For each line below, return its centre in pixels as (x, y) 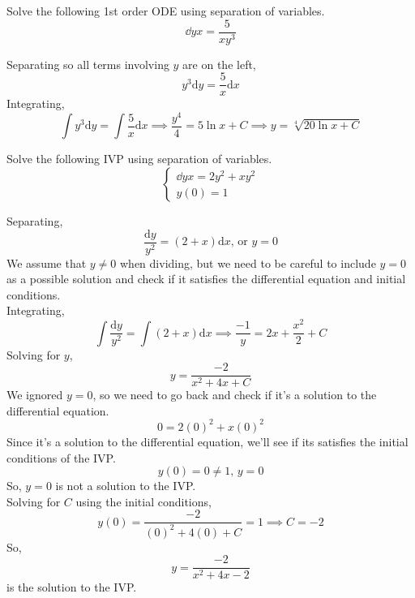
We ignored (35, 395)
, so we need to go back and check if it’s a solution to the (235, 395)
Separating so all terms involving (88, 64)
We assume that (47, 262)
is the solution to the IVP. (72, 587)
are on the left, (219, 64)
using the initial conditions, (143, 501)
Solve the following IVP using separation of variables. (139, 159)
